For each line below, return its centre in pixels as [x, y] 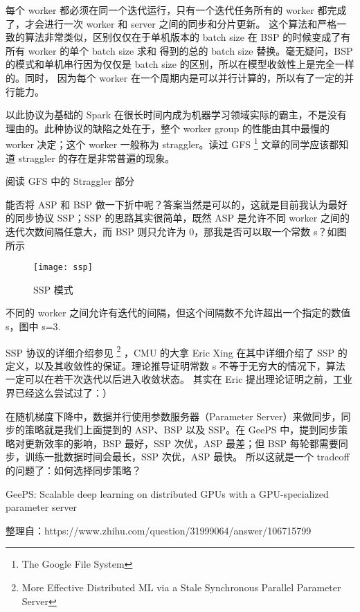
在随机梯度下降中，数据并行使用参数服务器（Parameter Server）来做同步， [173, 416]
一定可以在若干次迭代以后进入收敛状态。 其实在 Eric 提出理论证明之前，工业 [179, 379]
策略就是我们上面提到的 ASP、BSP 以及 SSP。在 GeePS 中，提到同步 [181, 430]
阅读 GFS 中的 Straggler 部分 [70, 181]
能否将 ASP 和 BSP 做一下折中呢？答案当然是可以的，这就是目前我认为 [167, 204]
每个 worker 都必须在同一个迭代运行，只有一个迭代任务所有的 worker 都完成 [176, 10]
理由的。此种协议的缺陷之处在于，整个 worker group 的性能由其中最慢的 [168, 128]
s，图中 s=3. [33, 326]
